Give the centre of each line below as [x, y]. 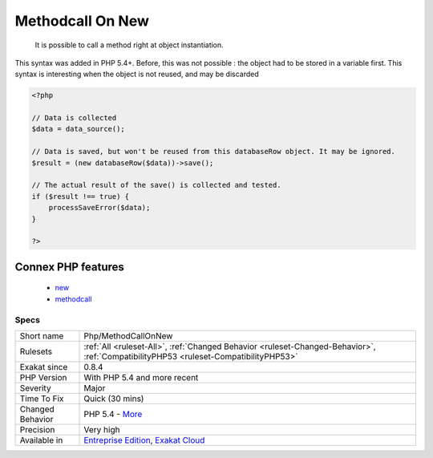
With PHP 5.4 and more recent [141, 377]
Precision [37, 429]
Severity [35, 387]
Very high [102, 429]
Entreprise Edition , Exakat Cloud [144, 440]
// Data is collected [74, 118]
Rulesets [36, 351]
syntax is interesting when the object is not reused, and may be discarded [137, 74]
